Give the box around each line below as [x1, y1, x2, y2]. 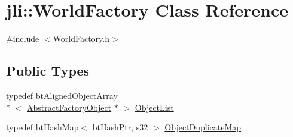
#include [6, 32, 39, 45]
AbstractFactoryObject [27, 101, 112, 113]
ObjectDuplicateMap [164, 121, 242, 133]
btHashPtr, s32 [92, 121, 148, 133]
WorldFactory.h [53, 32, 109, 45]
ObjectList [135, 101, 174, 113]
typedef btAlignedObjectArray [6, 89, 118, 101]
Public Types [6, 61, 90, 80]
